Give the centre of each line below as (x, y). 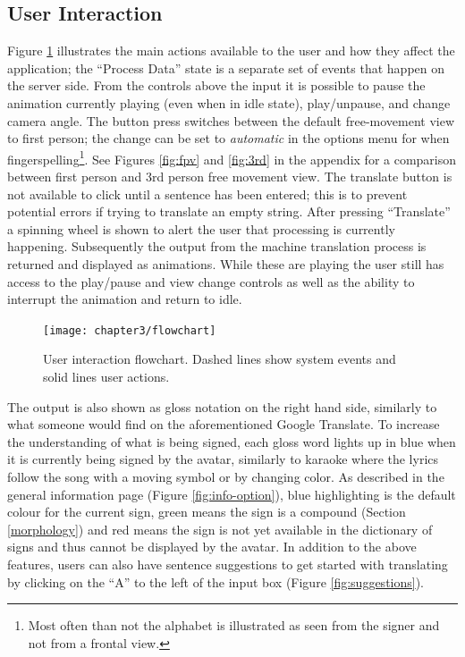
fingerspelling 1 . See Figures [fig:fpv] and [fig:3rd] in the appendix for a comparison (232, 157)
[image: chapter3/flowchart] (130, 330)
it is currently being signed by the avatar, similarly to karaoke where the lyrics (223, 459)
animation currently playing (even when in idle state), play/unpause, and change (229, 102)
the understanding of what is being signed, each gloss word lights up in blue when (232, 441)
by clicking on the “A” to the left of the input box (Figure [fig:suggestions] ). (216, 581)
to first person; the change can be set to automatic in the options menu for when (228, 138)
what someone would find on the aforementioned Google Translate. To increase (224, 424)
